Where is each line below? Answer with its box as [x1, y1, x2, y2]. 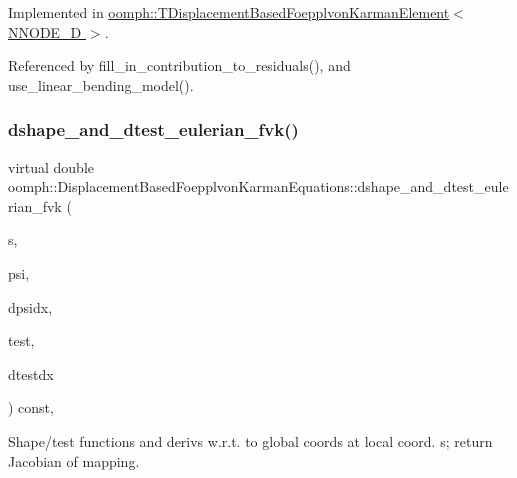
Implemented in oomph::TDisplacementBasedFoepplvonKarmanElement [8, 2, 450, 22]
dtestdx [8, 363, 54, 384]
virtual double [8, 156, 95, 177]
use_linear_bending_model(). [8, 74, 194, 95]
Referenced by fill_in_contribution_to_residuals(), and [8, 55, 351, 76]
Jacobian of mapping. [8, 450, 140, 471]
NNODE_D [8, 21, 82, 42]
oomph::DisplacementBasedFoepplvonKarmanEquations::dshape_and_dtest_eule [8, 176, 509, 197]
